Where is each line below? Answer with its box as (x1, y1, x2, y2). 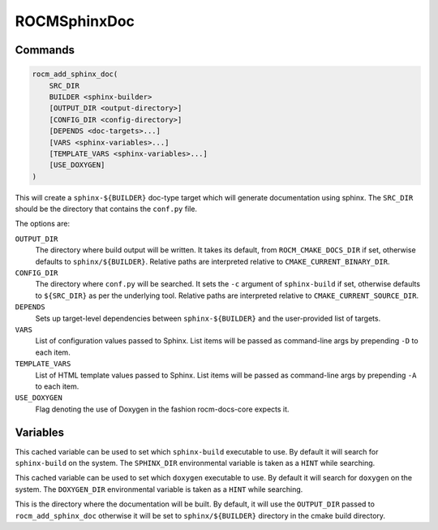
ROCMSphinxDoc (15, 12, 135, 30)
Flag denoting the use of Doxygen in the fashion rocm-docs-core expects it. (35, 404, 290, 414)
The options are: (15, 219, 71, 229)
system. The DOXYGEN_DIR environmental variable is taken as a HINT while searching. (15, 484, 303, 494)
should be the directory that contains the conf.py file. (15, 204, 198, 214)
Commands (15, 43, 75, 57)
